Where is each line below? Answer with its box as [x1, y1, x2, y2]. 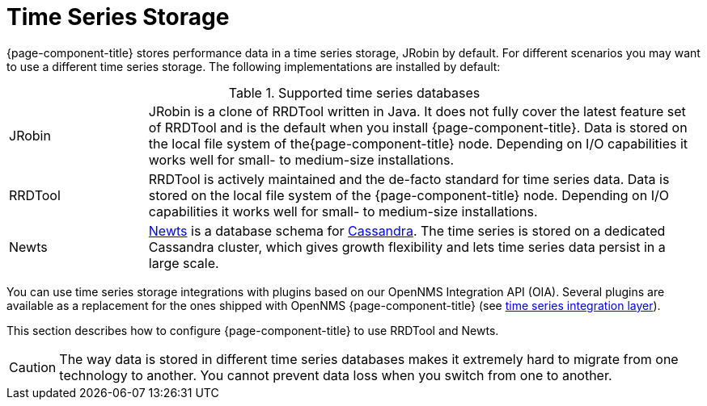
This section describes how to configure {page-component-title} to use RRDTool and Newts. [6, 323, 499, 337]
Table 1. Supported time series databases [228, 84, 481, 101]
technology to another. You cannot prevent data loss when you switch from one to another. [59, 366, 612, 383]
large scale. [148, 254, 219, 271]
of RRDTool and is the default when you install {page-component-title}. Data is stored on [148, 119, 688, 136]
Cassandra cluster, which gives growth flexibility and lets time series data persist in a [148, 238, 666, 255]
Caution [9, 358, 57, 375]
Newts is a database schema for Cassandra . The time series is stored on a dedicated [148, 222, 666, 239]
